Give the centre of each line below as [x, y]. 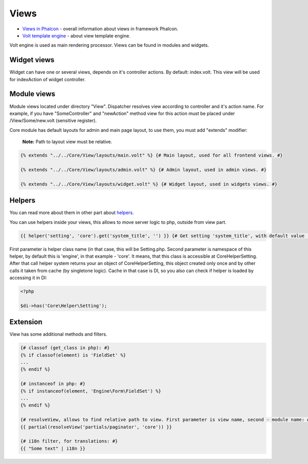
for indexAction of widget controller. [47, 79]
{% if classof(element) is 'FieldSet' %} [73, 355]
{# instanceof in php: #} [53, 384]
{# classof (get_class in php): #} [65, 348]
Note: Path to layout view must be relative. [67, 142]
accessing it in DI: [28, 278]
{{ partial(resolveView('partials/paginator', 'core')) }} [96, 427]
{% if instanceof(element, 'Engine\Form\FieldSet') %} [91, 391]
